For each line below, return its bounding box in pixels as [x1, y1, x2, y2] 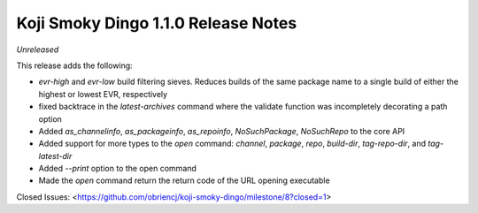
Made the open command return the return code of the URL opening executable [38, 175, 331, 186]
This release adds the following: [16, 60, 133, 71]
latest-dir [38, 150, 73, 161]
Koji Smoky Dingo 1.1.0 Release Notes [16, 13, 297, 33]
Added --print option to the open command [38, 164, 197, 174]
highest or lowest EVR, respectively [38, 88, 168, 99]
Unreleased [16, 44, 59, 55]
